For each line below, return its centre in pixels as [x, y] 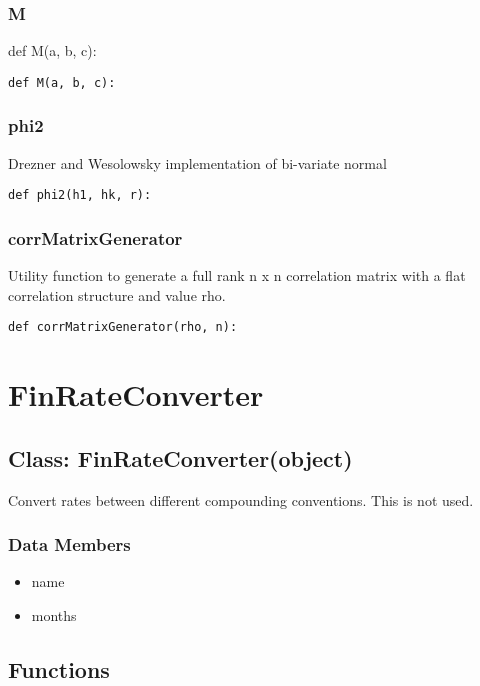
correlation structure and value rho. [117, 294]
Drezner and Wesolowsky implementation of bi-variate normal [197, 162]
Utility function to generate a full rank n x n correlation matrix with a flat [237, 275]
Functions [59, 668]
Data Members [69, 544]
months [54, 614]
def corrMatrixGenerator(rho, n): [123, 327]
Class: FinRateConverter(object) [180, 457]
